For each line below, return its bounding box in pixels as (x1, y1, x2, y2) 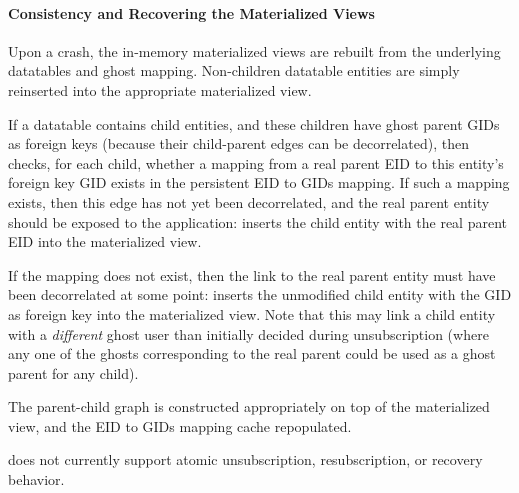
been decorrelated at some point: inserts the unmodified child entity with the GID (8, 284, 512, 305)
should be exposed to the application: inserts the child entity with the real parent (8, 211, 507, 232)
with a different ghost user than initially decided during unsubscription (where (8, 323, 489, 344)
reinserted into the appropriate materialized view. (8, 79, 312, 100)
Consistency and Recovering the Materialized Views (8, 2, 375, 23)
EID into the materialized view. (8, 231, 202, 252)
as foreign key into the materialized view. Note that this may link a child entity (8, 303, 496, 324)
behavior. (8, 469, 65, 490)
